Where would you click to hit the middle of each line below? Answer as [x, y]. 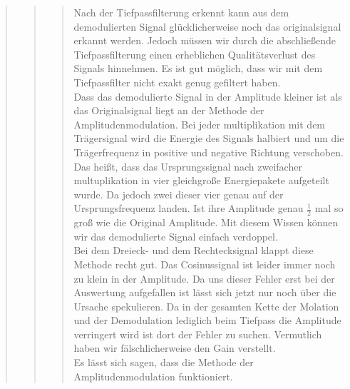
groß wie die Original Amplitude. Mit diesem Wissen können [206, 222]
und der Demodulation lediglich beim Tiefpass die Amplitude [207, 320]
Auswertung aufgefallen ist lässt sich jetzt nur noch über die [205, 292]
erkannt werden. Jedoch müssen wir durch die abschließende [205, 40]
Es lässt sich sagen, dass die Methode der [164, 362]
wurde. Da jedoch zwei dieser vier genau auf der [179, 194]
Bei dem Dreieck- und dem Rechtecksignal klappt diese [194, 250]
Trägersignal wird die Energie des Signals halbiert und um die [209, 138]
